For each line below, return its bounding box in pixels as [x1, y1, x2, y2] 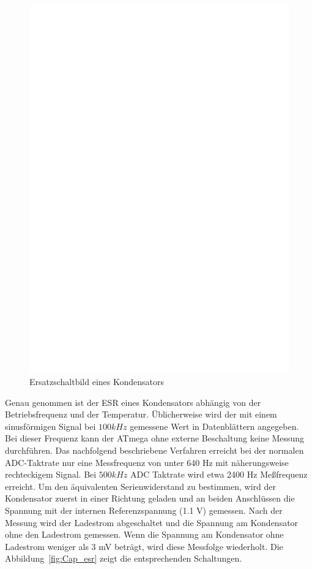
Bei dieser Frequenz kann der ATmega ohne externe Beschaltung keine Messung [5, 432, 305, 445]
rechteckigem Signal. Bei [5, 468, 97, 481]
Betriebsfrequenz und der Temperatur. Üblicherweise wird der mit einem [5, 408, 277, 421]
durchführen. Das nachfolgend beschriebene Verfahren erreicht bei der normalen [5, 444, 304, 457]
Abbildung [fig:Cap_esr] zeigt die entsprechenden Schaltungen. [5, 552, 242, 565]
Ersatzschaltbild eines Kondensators [29, 375, 164, 388]
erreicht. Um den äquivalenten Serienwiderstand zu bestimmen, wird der [5, 479, 276, 492]
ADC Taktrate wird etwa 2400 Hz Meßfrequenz [130, 468, 308, 481]
